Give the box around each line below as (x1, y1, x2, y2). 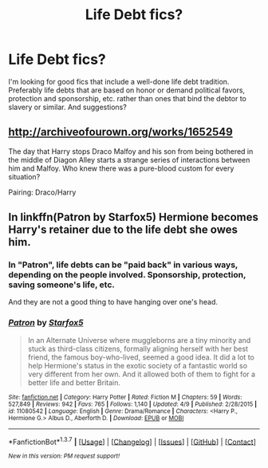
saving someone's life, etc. (8, 279, 116, 290)
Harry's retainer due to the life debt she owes (8, 223, 238, 237)
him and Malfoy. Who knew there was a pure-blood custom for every (8, 163, 235, 173)
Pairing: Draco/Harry (8, 187, 77, 197)
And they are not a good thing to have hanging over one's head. (8, 297, 218, 307)
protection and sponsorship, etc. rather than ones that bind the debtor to (8, 93, 247, 103)
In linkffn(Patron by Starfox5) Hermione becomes (8, 210, 259, 224)
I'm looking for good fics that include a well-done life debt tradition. (8, 77, 230, 86)
